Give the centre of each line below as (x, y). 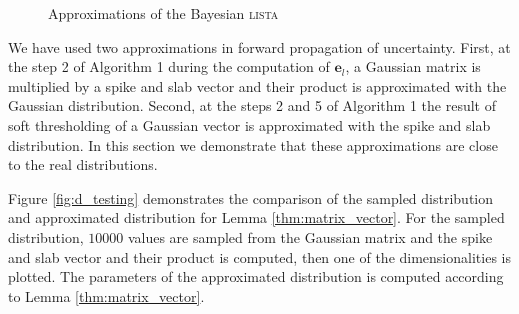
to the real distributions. (83, 164)
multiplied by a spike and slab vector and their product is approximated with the (257, 85)
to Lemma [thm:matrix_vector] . (106, 295)
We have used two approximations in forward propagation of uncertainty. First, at (259, 46)
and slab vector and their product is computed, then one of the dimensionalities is (259, 256)
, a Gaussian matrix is (413, 66)
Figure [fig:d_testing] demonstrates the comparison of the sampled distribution (251, 197)
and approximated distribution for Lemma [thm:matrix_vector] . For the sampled (256, 217)
